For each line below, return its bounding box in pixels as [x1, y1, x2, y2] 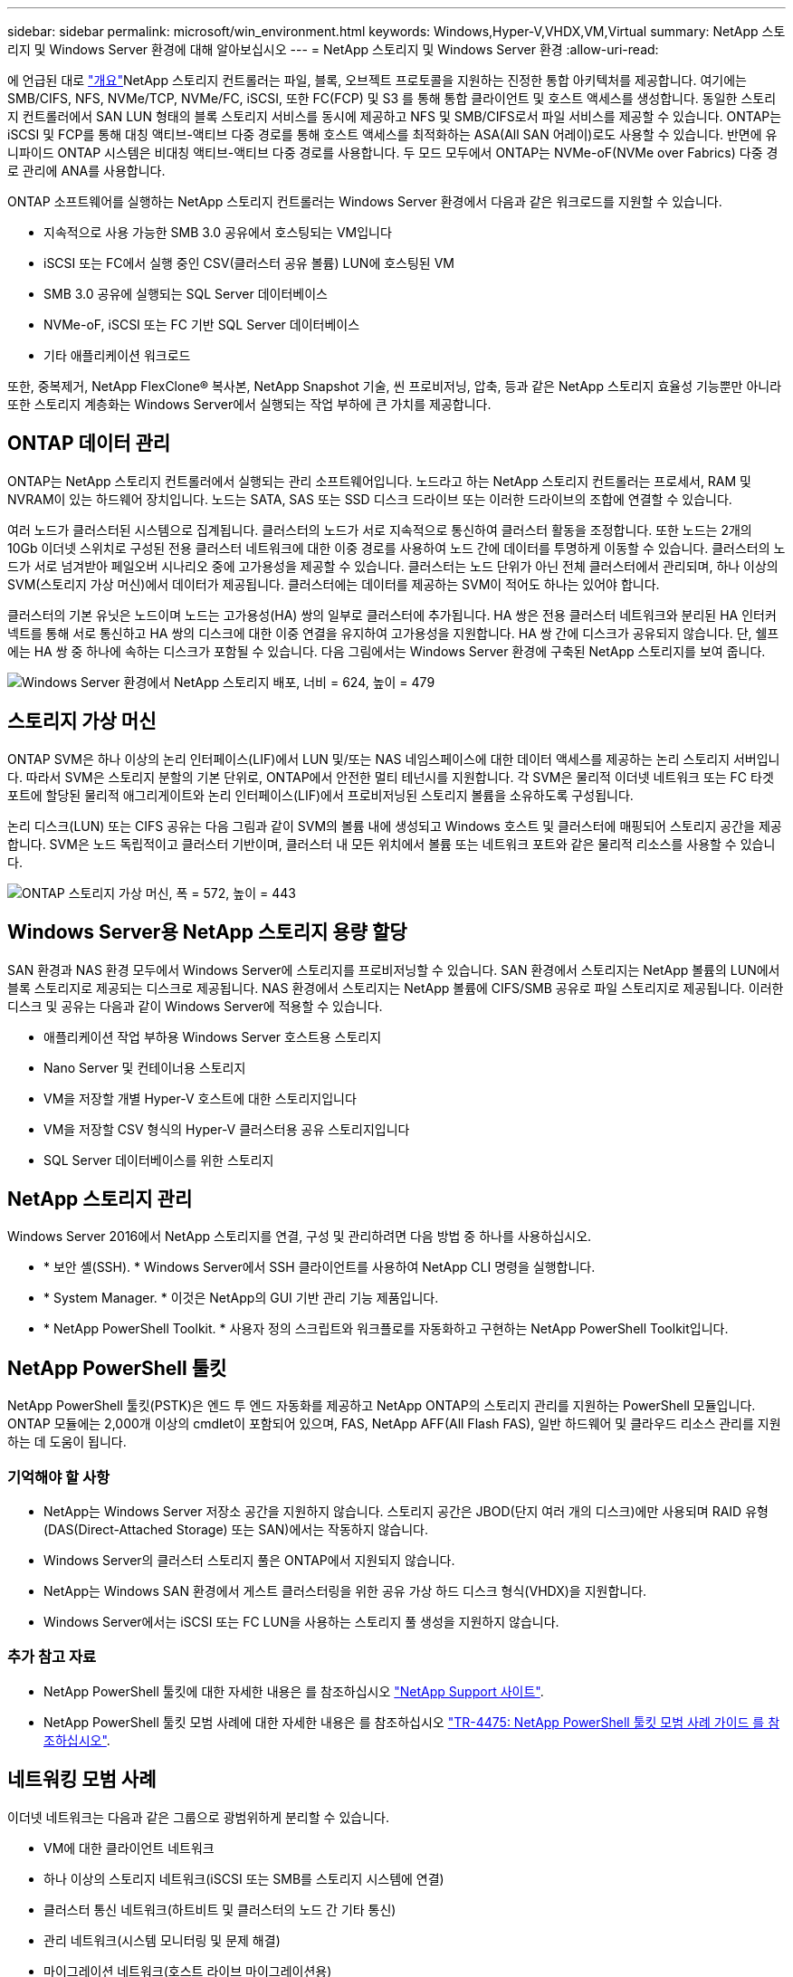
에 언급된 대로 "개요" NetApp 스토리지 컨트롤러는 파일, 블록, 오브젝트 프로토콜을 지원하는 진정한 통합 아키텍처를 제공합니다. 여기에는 [7, 72, 747, 88]
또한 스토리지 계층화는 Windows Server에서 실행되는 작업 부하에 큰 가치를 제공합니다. [7, 396, 492, 412]
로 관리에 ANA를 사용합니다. [7, 163, 166, 178]
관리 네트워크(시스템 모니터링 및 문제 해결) [43, 1932, 281, 1948]
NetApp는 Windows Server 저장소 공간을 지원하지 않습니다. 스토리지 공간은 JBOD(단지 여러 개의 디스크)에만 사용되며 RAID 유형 [43, 1503, 769, 1519]
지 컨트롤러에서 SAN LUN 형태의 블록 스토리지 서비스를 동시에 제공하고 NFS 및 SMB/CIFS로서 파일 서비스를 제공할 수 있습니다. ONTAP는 [7, 109, 782, 124]
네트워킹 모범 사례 [7, 1768, 157, 1791]
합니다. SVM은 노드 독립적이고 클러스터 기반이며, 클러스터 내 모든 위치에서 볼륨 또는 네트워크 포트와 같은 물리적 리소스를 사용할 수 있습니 [7, 836, 776, 852]
